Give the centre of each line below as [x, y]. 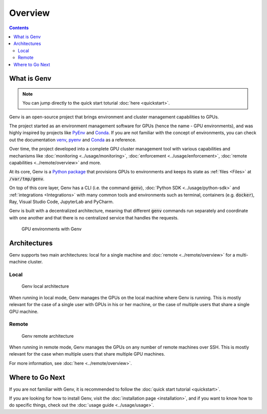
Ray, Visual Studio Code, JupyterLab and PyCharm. [61, 202]
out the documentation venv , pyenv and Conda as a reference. [73, 140]
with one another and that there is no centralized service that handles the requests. [94, 217]
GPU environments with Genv [51, 229]
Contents [19, 28]
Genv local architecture [45, 286]
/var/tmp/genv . [27, 179]
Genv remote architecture [48, 336]
